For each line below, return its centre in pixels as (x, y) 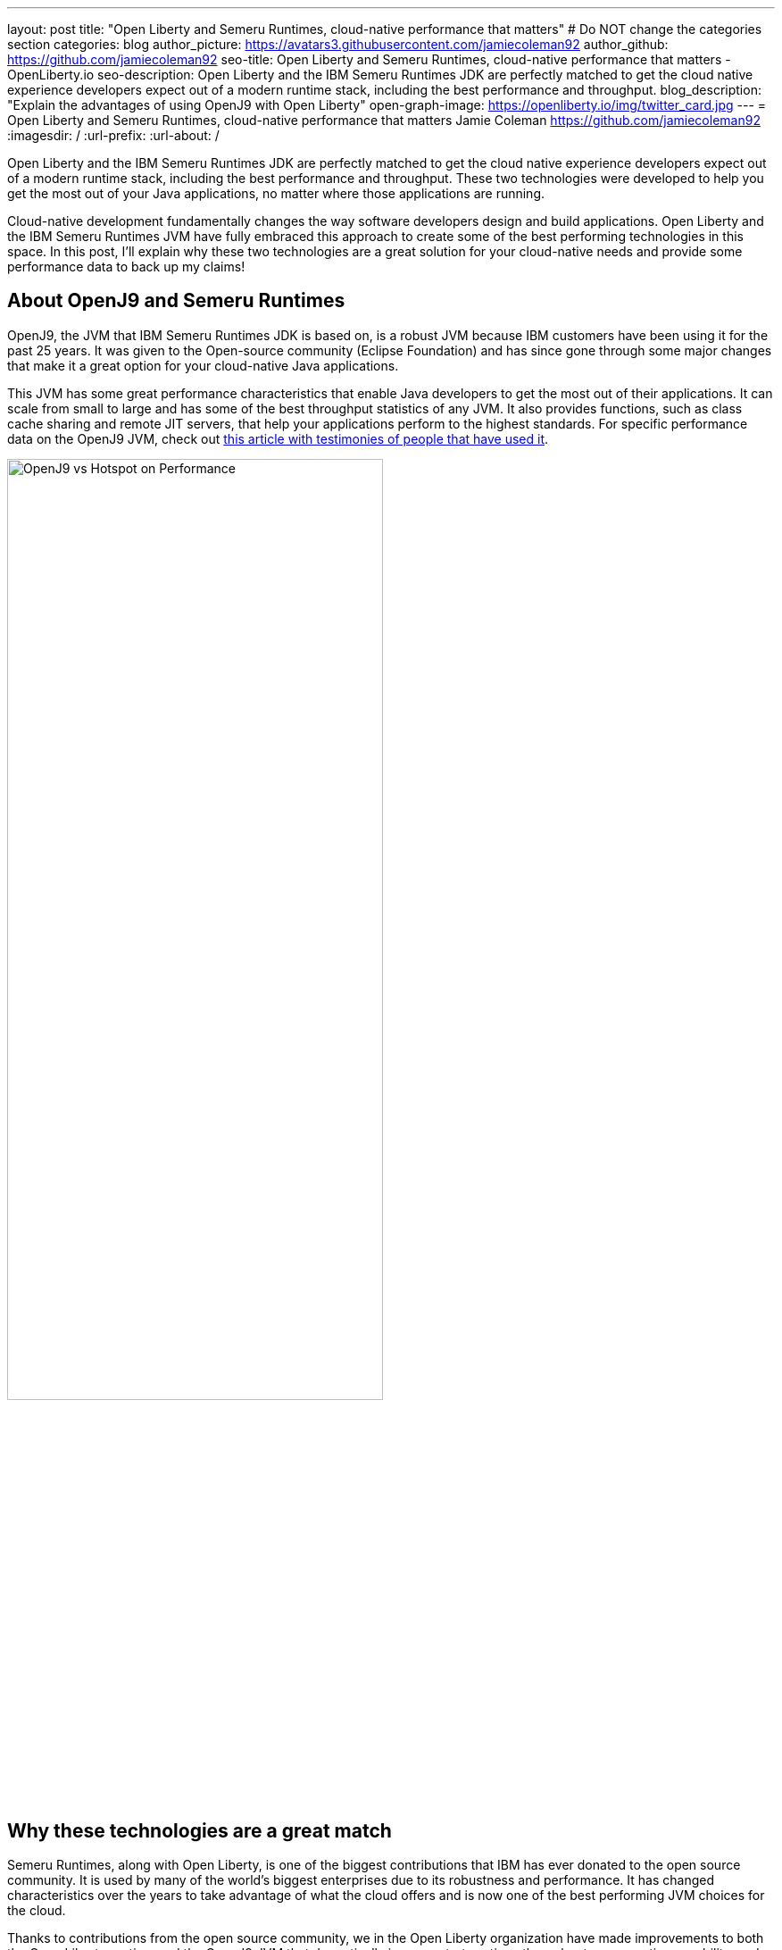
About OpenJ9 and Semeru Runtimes (176, 301)
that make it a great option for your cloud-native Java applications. (203, 365)
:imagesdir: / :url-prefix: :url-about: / (113, 135)
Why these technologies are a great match (200, 1830)
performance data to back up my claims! (126, 267)
